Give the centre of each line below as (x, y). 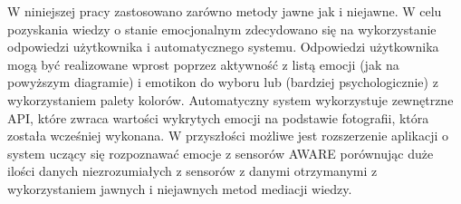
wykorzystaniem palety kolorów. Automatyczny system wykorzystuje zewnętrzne (230, 99)
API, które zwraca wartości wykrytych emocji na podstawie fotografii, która (218, 117)
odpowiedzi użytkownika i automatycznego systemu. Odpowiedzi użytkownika (223, 47)
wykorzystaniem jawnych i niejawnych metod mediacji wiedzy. (180, 188)
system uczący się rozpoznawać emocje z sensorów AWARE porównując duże (221, 153)
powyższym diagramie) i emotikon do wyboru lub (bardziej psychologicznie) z (223, 82)
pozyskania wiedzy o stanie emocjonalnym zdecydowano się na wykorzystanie (222, 29)
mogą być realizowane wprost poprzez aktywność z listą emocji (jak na (203, 64)
